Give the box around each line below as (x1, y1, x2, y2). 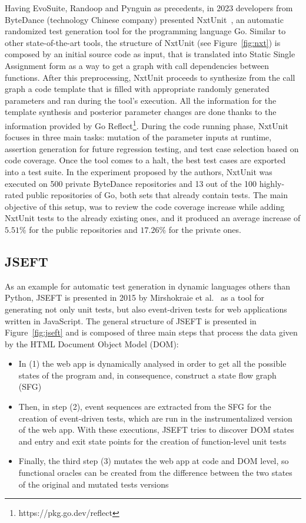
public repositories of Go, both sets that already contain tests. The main (26, 189, 288, 201)
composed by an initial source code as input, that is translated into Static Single (5, 48, 295, 60)
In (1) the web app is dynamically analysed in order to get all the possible (18, 357, 287, 370)
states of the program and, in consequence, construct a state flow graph (18, 369, 277, 381)
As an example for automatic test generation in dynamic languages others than (5, 279, 290, 292)
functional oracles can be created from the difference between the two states (18, 466, 292, 479)
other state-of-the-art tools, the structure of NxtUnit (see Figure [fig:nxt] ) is (5, 36, 281, 48)
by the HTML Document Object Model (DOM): (5, 337, 179, 350)
